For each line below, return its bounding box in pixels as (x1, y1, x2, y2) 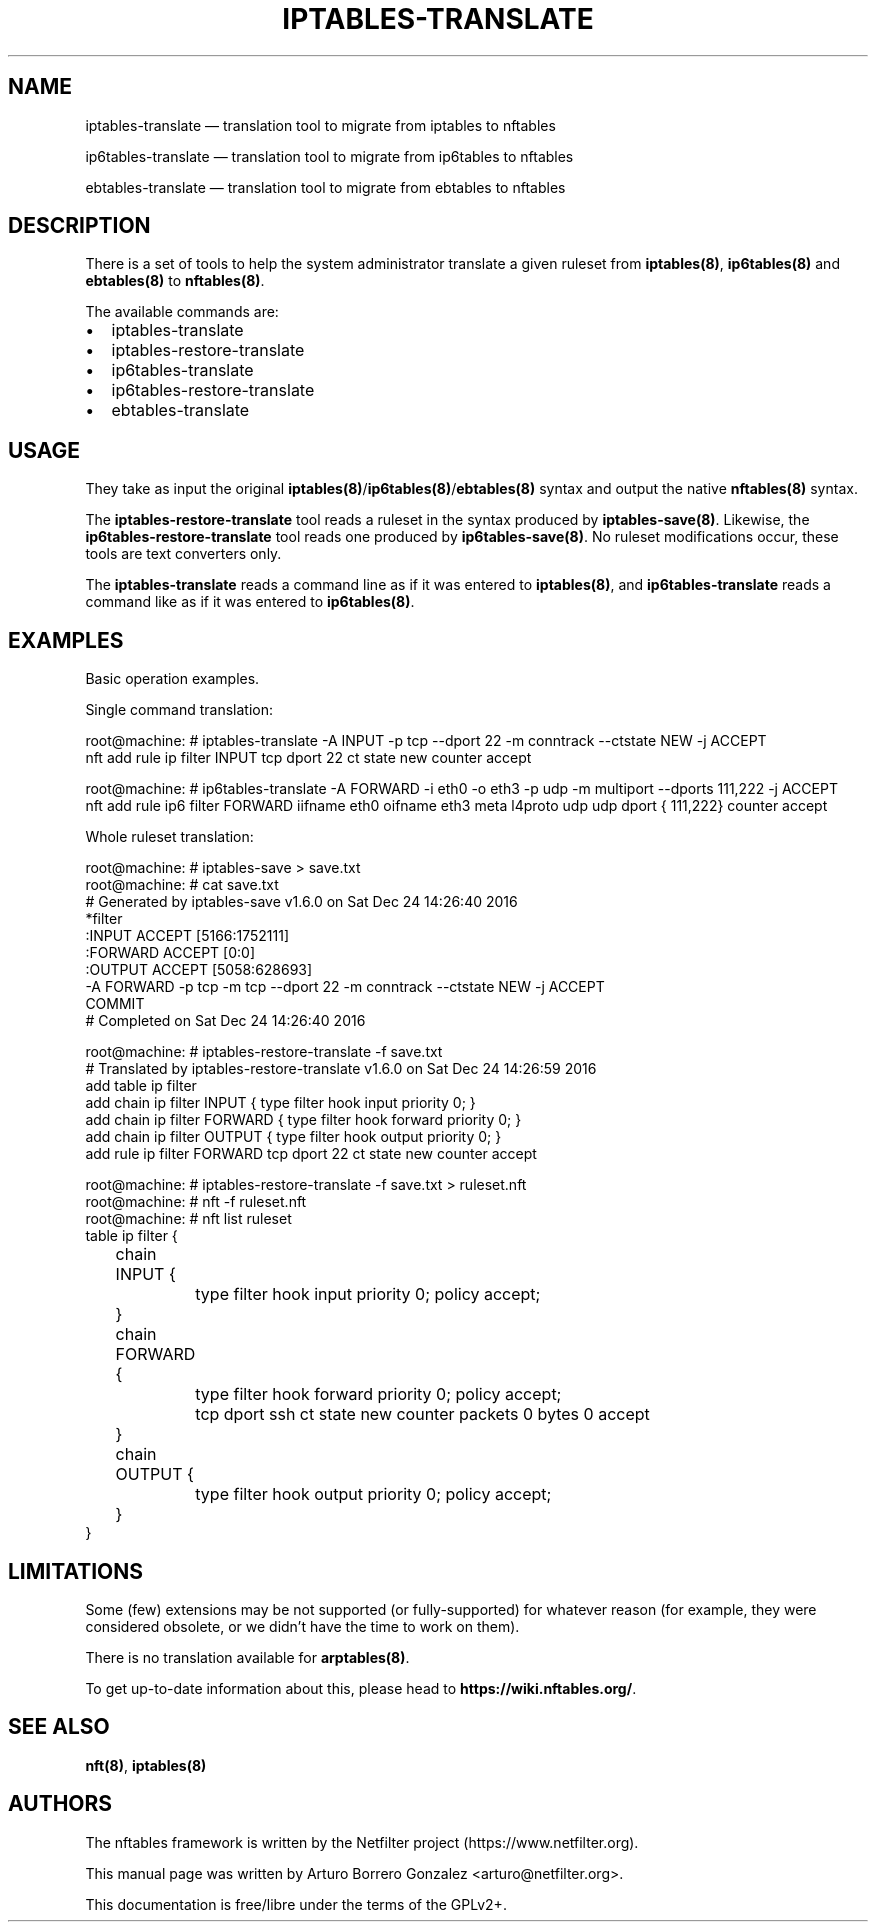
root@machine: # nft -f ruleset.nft (85, 1193, 307, 1211)
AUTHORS (8, 1791, 113, 1817)
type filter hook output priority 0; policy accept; (195, 1484, 552, 1505)
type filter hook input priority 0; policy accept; (195, 1284, 541, 1305)
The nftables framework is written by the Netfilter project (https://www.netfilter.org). (85, 1833, 639, 1851)
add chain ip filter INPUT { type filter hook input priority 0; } (85, 1094, 476, 1112)
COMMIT (85, 995, 145, 1013)
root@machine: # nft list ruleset (85, 1210, 292, 1228)
